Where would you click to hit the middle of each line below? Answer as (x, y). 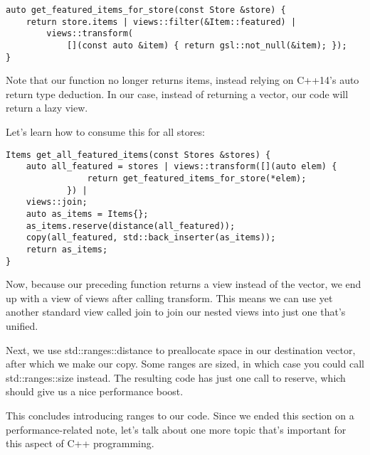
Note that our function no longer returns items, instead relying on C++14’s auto (183, 80)
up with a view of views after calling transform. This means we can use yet (169, 298)
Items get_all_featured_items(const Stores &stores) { (138, 155)
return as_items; (67, 249)
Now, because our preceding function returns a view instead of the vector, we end (184, 284)
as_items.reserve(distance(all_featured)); (131, 226)
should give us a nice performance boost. (95, 391)
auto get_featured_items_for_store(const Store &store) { (146, 10)
